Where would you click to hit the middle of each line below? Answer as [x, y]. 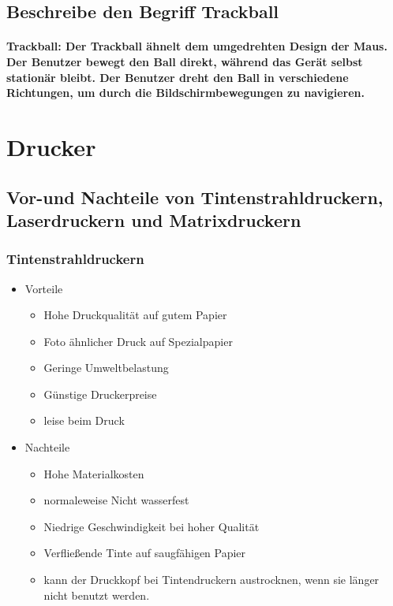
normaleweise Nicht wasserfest [116, 500]
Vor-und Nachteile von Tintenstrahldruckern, [195, 197]
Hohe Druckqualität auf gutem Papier [135, 315]
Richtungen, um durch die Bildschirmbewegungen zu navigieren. [186, 93]
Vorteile [44, 288]
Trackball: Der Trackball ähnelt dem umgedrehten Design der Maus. [197, 46]
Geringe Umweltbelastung [106, 368]
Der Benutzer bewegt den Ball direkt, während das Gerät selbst [185, 61]
